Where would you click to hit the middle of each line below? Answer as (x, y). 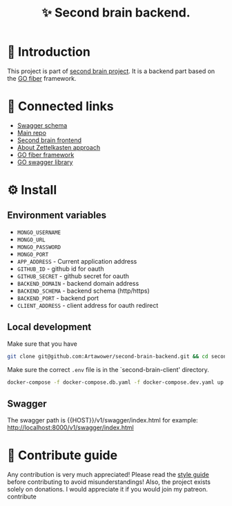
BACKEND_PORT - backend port (58, 298)
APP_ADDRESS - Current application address (77, 261)
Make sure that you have (42, 344)
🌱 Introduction (49, 52)
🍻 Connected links (60, 107)
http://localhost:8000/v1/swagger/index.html (70, 428)
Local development (49, 327)
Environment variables (57, 215)
